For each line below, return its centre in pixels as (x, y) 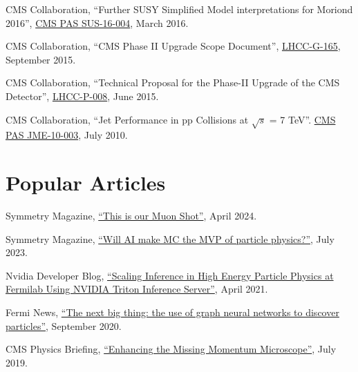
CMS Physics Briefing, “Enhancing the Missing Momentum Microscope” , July (171, 349)
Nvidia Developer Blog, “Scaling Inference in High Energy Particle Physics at (170, 275)
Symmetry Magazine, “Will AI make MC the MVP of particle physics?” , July (170, 238)
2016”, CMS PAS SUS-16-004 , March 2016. (97, 22)
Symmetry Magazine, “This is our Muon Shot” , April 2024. (131, 216)
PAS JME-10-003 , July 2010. (67, 135)
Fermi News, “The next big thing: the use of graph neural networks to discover (172, 312)
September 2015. (41, 59)
